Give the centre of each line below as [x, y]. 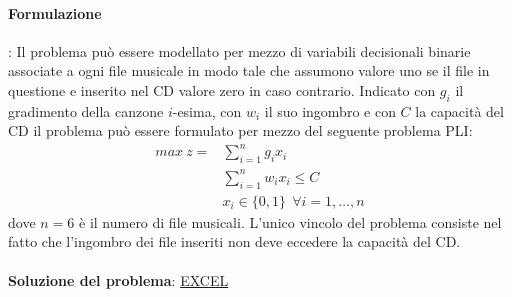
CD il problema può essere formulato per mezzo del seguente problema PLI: [240, 130]
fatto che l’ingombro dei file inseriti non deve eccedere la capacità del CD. [234, 241]
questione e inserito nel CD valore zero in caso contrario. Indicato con [222, 89]
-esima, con [207, 110]
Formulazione [55, 12]
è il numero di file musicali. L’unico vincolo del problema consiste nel [290, 221]
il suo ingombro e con [330, 110]
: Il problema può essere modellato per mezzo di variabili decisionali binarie [239, 50]
